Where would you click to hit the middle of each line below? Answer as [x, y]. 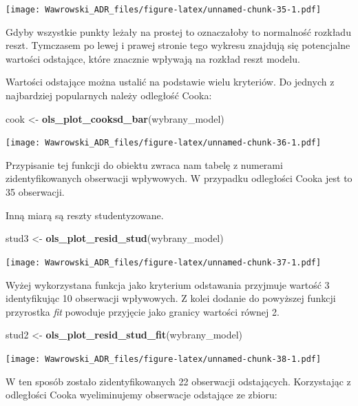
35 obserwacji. [35, 192]
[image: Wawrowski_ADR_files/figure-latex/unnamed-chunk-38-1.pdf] [164, 359]
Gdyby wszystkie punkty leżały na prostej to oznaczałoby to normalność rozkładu [178, 31]
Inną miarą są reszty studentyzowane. [85, 215]
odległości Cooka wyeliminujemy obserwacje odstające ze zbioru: [141, 395]
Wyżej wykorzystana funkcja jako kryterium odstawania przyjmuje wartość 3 [168, 284]
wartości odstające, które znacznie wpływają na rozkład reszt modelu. [153, 58]
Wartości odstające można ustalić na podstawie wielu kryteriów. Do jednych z [170, 82]
